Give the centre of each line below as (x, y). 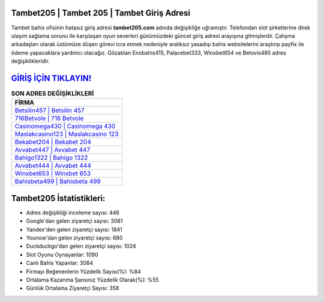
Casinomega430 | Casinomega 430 (65, 126)
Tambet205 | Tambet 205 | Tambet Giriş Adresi (101, 13)
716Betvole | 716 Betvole (49, 118)
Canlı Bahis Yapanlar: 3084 (59, 263)
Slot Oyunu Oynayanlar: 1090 (62, 255)
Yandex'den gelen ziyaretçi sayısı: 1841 (74, 229)
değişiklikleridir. (31, 61)
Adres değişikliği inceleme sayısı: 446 (73, 213)
